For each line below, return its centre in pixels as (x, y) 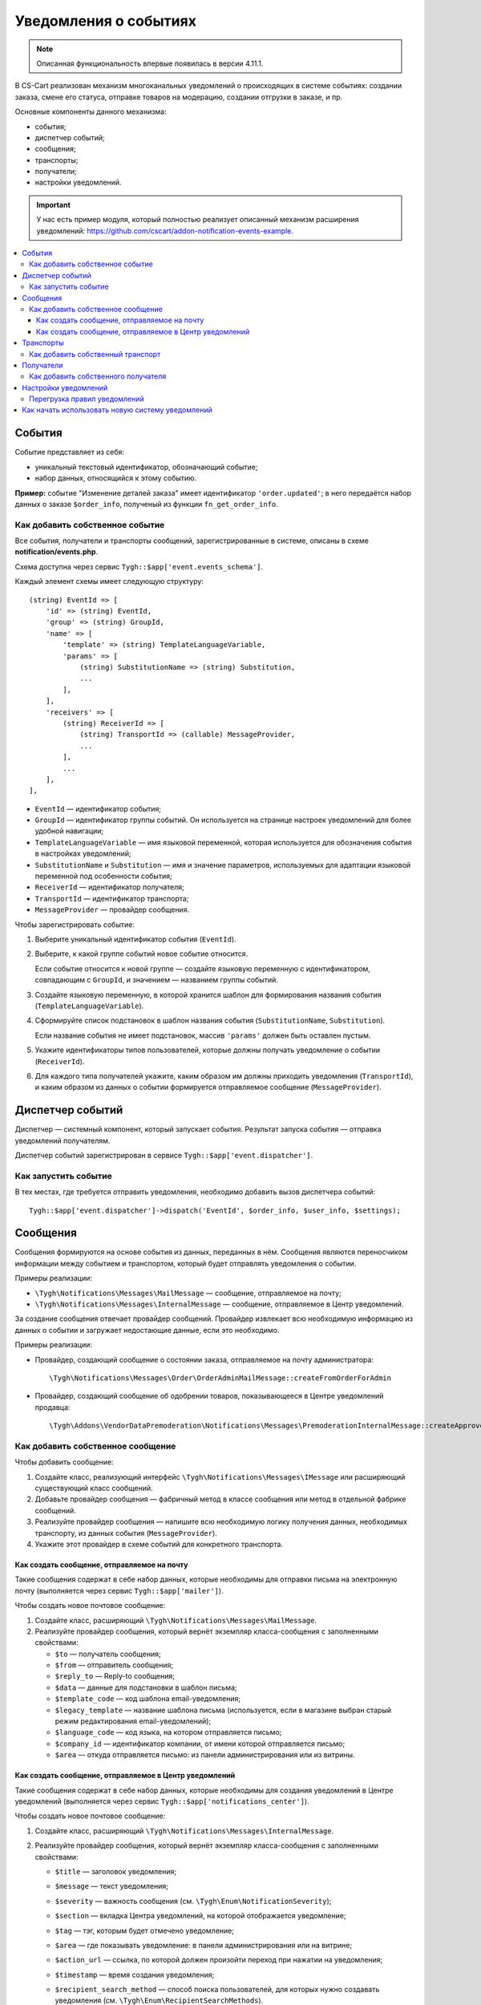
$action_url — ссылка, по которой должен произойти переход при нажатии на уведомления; (219, 1960)
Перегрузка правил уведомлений (87, 399)
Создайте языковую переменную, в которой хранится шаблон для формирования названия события (208, 994)
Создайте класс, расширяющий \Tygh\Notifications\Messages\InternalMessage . (184, 1831)
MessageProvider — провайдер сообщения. (112, 909)
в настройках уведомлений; (83, 853)
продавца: (53, 1407)
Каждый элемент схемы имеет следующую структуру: (109, 581)
